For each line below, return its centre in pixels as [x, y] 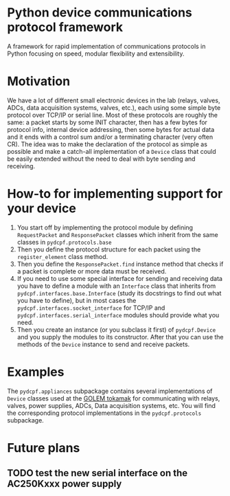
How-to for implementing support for [115, 194]
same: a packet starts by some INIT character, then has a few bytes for [107, 122]
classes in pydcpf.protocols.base [64, 242]
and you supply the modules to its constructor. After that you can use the [120, 337]
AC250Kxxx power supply [65, 484]
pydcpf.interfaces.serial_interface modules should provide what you [118, 315]
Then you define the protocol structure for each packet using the [109, 249]
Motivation [39, 81]
